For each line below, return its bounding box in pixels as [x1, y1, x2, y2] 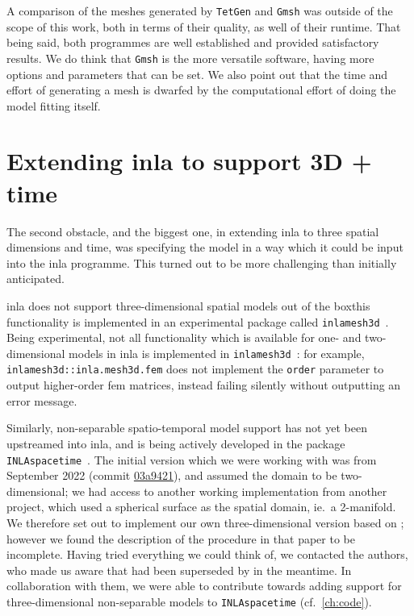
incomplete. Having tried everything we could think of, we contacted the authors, [6, 546, 408, 563]
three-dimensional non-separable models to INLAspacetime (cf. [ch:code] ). [6, 593, 372, 610]
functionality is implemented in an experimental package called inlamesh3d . [6, 313, 389, 330]
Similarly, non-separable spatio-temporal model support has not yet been [6, 419, 367, 436]
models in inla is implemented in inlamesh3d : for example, [69, 344, 365, 361]
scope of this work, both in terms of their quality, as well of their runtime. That [6, 18, 401, 35]
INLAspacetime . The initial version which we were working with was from [6, 451, 377, 468]
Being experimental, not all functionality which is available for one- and [6, 329, 362, 346]
